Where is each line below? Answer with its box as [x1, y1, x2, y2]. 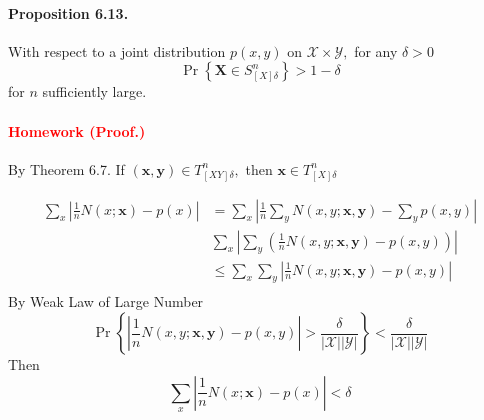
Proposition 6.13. [8, 2, 129, 23]
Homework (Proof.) [8, 120, 146, 141]
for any [354, 40, 398, 61]
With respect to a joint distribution [8, 40, 226, 61]
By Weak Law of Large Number [8, 291, 204, 312]
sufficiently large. [42, 81, 147, 102]
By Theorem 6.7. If [8, 158, 125, 179]
